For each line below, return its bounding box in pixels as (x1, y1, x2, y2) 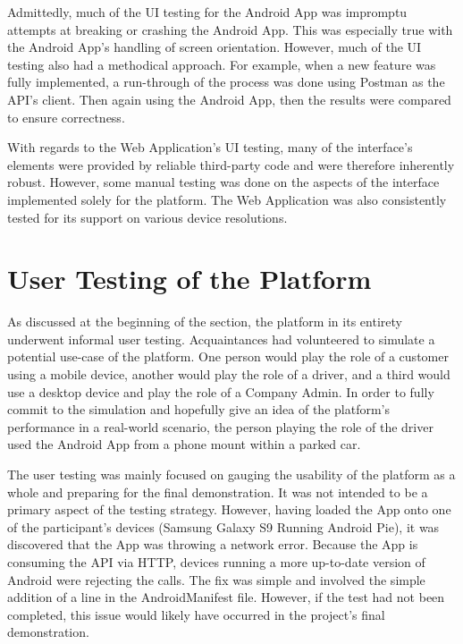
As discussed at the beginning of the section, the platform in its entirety (7, 312, 402, 331)
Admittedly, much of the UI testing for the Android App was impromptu (7, 3, 408, 21)
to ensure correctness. (7, 107, 125, 126)
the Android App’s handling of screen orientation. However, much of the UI (7, 38, 422, 56)
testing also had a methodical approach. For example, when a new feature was (7, 55, 436, 73)
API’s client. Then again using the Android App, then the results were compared (7, 89, 451, 108)
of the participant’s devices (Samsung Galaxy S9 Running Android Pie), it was (7, 517, 440, 536)
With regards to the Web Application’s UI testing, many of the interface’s (7, 138, 413, 157)
